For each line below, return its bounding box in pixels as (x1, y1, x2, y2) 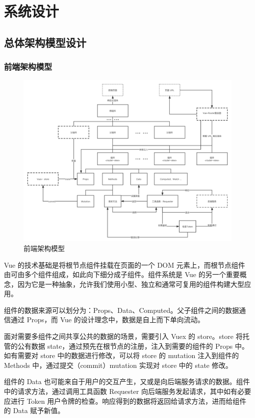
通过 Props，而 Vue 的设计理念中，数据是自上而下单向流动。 (10, 314, 204, 325)
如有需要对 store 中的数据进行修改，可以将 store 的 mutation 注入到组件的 (4, 350, 239, 361)
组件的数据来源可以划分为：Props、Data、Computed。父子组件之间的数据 (4, 305, 239, 315)
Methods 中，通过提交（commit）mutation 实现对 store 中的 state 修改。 (4, 360, 232, 370)
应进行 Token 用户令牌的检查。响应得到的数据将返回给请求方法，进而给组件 (4, 395, 247, 406)
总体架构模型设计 (4, 34, 86, 50)
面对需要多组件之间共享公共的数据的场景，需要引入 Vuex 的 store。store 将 (4, 331, 243, 341)
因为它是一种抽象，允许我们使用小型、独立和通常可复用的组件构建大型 (17, 279, 244, 289)
